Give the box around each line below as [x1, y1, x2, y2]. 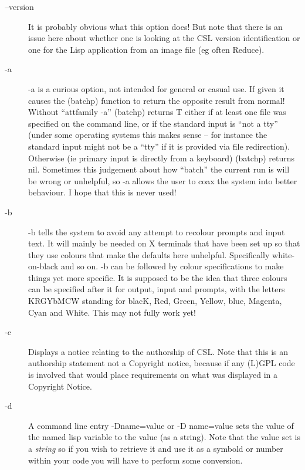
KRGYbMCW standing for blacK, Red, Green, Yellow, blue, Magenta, [28, 295, 282, 307]
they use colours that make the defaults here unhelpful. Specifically [28, 248, 270, 261]
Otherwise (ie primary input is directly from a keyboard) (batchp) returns [28, 151, 295, 164]
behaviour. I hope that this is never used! [28, 186, 177, 198]
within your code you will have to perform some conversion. [28, 454, 243, 466]
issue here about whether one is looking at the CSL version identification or [28, 32, 300, 44]
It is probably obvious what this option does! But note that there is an [28, 20, 283, 32]
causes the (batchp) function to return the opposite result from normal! [28, 94, 285, 106]
